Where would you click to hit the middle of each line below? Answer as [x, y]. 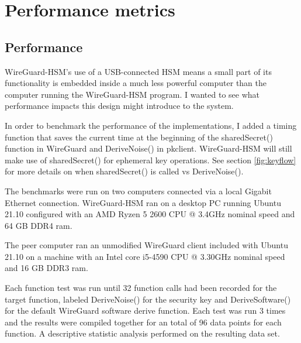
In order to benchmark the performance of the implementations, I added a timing [151, 125]
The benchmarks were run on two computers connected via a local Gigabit [138, 191]
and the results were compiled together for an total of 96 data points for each [143, 322]
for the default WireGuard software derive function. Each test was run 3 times [145, 311]
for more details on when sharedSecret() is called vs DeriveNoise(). [124, 171]
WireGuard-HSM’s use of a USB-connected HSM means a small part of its [138, 71]
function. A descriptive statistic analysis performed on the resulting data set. [142, 333]
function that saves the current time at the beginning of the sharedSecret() [139, 137]
